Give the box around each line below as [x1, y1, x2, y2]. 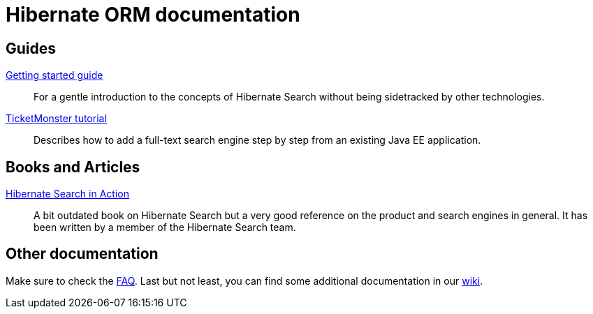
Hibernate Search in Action [6, 188, 129, 200]
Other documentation [6, 245, 159, 263]
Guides [6, 39, 57, 57]
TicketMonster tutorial [6, 112, 107, 125]
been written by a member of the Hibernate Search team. [34, 221, 296, 234]
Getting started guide [6, 69, 103, 82]
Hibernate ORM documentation [6, 3, 300, 27]
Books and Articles [6, 158, 140, 176]
